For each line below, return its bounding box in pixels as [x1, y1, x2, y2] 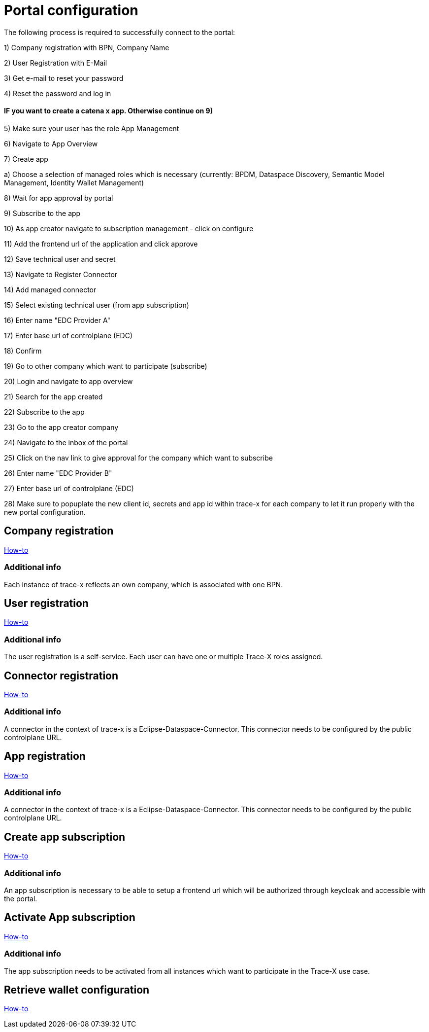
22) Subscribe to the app [4, 407, 85, 416]
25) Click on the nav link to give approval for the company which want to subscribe [4, 453, 273, 462]
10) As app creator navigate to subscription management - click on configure [4, 224, 254, 233]
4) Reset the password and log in [4, 89, 111, 98]
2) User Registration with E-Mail [4, 58, 107, 67]
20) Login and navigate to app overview [4, 377, 133, 386]
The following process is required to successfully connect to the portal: [4, 28, 235, 36]
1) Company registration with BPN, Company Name [4, 43, 169, 52]
